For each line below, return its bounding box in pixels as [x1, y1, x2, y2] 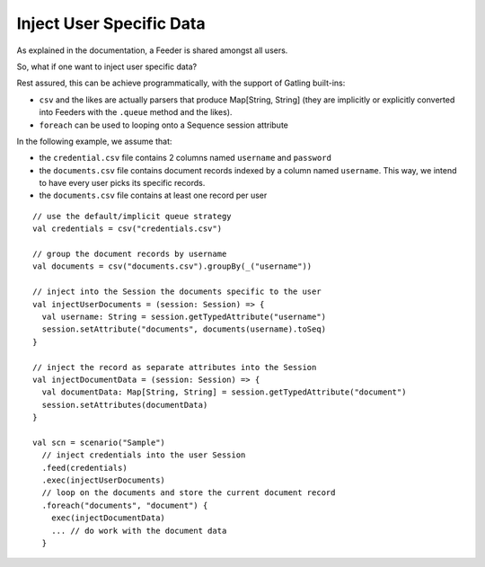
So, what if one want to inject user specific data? [16, 61, 198, 72]
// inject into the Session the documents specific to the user [32, 287, 322, 297]
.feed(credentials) [41, 463, 128, 473]
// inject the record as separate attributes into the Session [32, 362, 317, 372]
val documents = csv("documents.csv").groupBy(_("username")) [32, 261, 313, 271]
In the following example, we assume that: [16, 136, 172, 146]
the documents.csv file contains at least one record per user [39, 190, 268, 201]
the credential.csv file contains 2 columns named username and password [39, 153, 332, 164]
